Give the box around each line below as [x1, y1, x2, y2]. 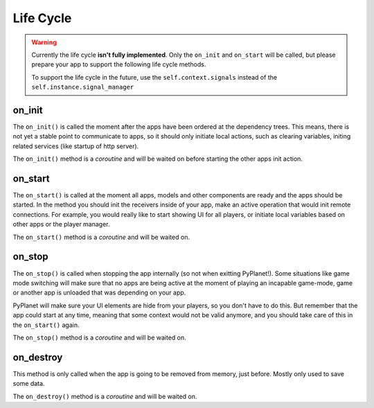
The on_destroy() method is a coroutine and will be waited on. [12, 392, 197, 400]
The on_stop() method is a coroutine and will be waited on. [12, 333, 186, 342]
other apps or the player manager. [12, 220, 110, 229]
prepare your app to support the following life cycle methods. [31, 60, 206, 69]
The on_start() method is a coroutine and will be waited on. [12, 233, 190, 241]
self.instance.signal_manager [31, 83, 134, 91]
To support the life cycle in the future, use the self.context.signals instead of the [31, 73, 277, 81]
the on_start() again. [12, 321, 80, 329]
